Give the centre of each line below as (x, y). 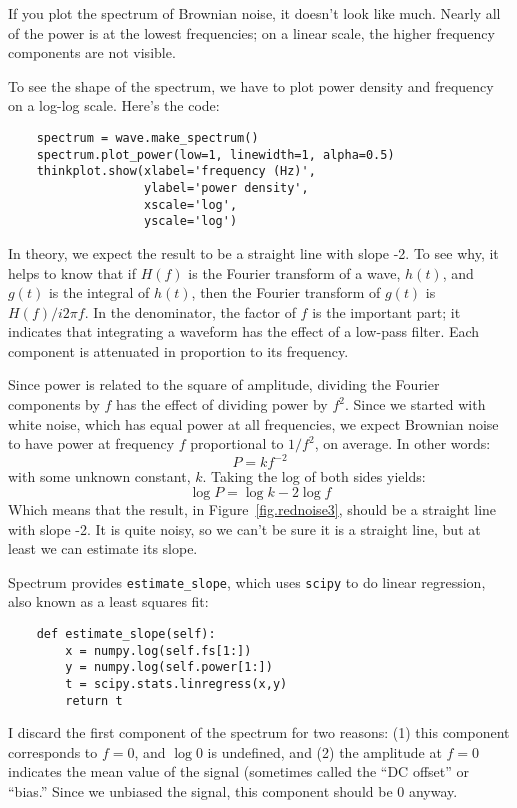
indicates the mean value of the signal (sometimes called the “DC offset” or (238, 771)
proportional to (237, 443)
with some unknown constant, (99, 476)
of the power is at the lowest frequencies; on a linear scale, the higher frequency (251, 32)
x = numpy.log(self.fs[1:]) (158, 650)
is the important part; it (386, 311)
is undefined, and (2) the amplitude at (324, 751)
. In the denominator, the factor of (190, 311)
